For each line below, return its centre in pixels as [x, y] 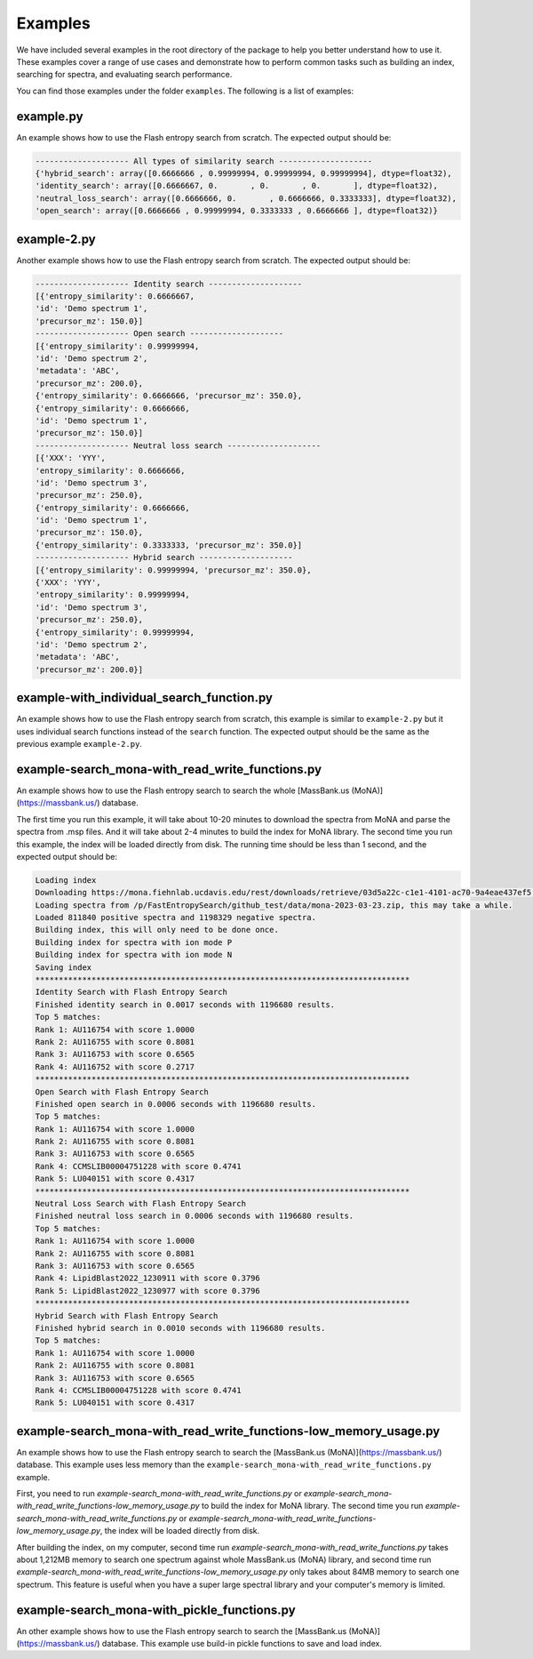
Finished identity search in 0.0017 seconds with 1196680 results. [185, 1004]
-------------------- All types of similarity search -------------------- [204, 161]
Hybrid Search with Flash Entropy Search [127, 1315]
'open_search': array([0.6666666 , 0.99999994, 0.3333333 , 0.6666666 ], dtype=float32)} [237, 211]
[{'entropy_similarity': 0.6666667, [115, 297]
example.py [50, 116]
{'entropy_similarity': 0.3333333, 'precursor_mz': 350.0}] [169, 545]
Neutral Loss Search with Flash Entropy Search [140, 1204]
